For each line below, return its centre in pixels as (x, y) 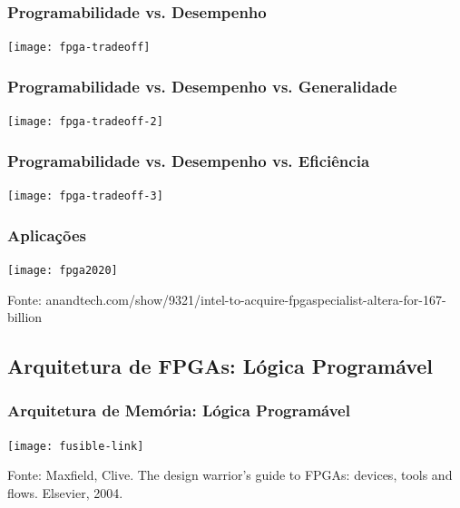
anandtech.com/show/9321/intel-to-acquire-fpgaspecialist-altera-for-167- (246, 299)
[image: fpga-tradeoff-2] (85, 122)
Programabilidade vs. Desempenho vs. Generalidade (202, 86)
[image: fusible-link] (76, 446)
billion (25, 317)
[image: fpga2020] (63, 270)
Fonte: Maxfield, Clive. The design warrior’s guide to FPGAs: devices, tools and (230, 475)
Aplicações (47, 234)
